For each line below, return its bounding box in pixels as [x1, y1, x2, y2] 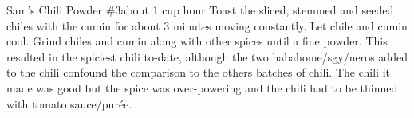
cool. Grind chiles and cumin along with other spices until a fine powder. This [6, 33, 388, 49]
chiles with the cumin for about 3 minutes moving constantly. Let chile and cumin [6, 17, 408, 33]
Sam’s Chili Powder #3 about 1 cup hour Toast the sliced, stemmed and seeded [6, 2, 394, 18]
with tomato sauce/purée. [6, 95, 132, 112]
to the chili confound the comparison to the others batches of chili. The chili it [6, 64, 390, 81]
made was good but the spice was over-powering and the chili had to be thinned [6, 79, 398, 96]
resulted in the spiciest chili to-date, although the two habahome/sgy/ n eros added [6, 48, 408, 65]
